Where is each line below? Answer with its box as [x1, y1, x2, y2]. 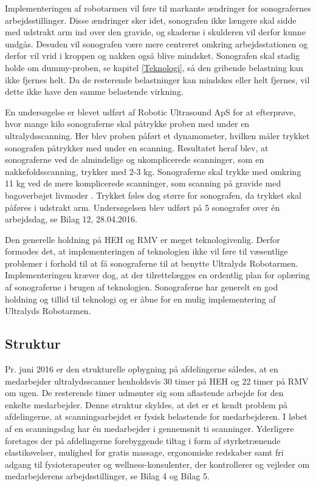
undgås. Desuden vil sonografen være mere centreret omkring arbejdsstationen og [5, 37, 308, 50]
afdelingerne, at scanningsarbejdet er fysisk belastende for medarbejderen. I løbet [5, 410, 307, 423]
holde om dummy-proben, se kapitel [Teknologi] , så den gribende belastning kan [5, 61, 303, 74]
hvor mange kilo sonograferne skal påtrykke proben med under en [5, 117, 250, 130]
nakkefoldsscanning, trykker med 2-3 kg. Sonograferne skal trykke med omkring [5, 165, 301, 177]
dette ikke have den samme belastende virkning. [5, 85, 184, 98]
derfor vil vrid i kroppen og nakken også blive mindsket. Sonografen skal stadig [5, 49, 300, 62]
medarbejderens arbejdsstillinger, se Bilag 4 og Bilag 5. [5, 470, 210, 482]
